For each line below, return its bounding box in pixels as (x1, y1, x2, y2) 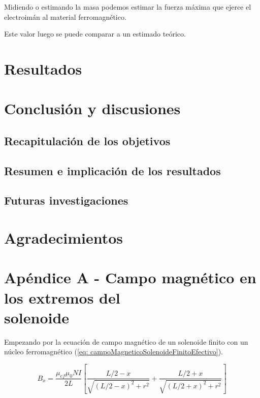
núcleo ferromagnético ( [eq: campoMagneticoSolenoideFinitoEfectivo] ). (4, 346, 223, 357)
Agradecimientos (4, 227, 123, 248)
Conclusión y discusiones (4, 98, 181, 119)
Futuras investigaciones (4, 192, 128, 208)
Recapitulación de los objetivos (4, 132, 171, 148)
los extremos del (4, 287, 120, 308)
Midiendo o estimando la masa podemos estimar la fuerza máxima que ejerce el (4, 2, 251, 12)
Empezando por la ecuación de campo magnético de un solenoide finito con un (4, 336, 248, 347)
